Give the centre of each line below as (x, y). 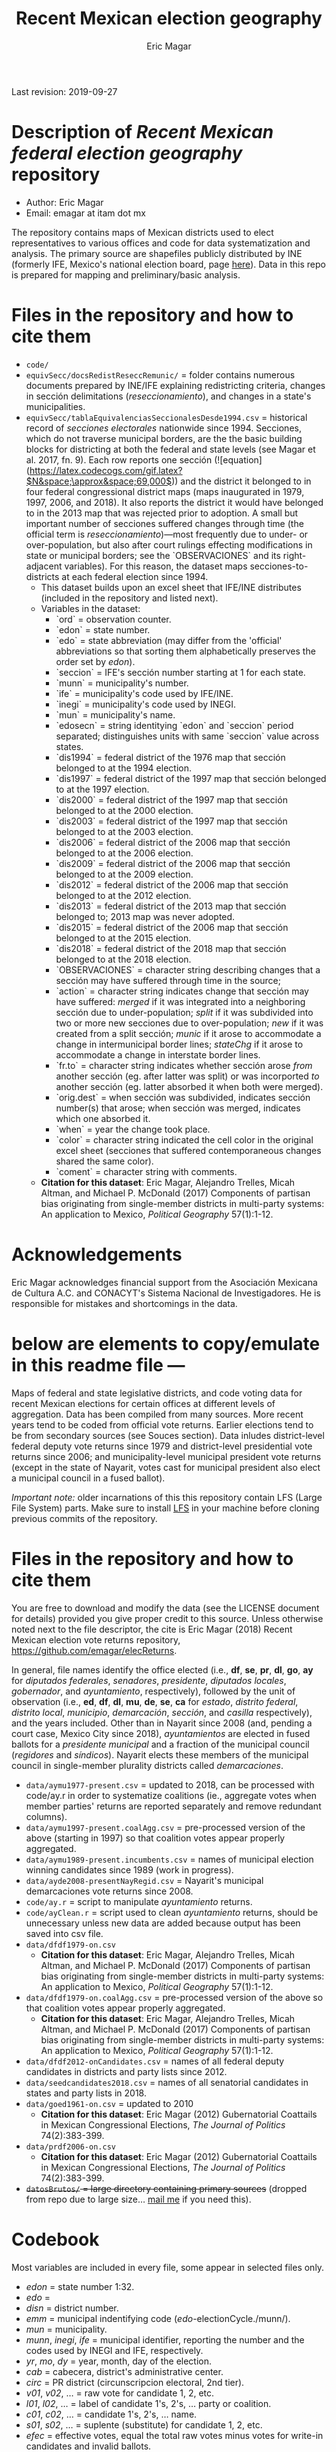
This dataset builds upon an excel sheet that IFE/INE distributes (171, 587)
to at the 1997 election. (102, 789)
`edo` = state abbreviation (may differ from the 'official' (169, 640)
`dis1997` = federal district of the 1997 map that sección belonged (191, 778)
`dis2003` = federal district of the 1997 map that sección (171, 821)
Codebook (55, 2239)
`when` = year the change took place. (133, 1129)
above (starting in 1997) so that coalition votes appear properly (155, 1838)
